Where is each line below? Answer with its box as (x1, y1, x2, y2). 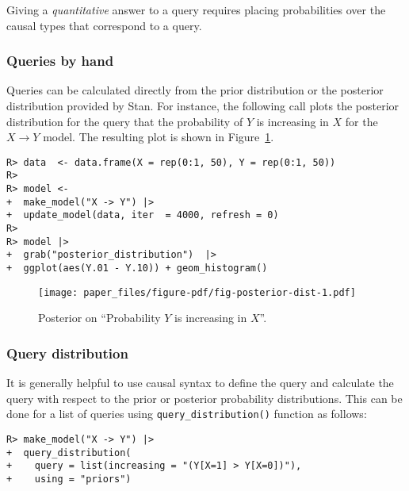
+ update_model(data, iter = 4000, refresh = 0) (6, 209, 279, 221)
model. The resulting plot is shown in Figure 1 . (43, 129, 274, 145)
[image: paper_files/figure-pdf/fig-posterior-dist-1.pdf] (38, 286, 356, 298)
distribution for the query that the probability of (6, 113, 243, 129)
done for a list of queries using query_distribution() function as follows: (6, 405, 367, 422)
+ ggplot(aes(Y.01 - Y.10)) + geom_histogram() (6, 263, 268, 274)
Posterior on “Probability (38, 309, 161, 326)
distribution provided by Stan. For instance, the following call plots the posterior (6, 98, 399, 113)
